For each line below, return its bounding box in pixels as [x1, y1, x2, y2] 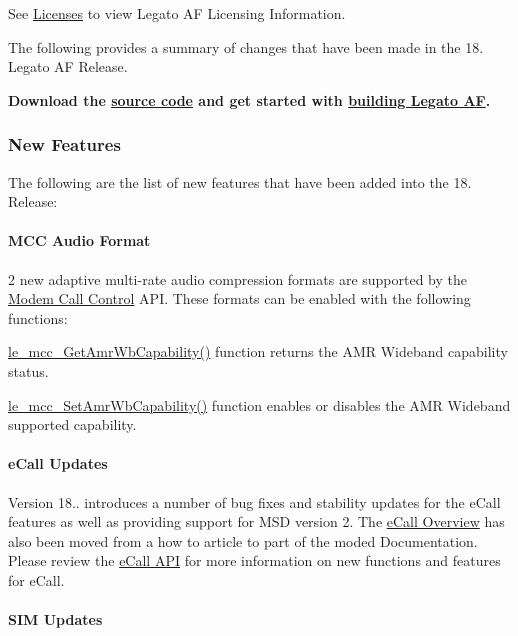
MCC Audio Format [8, 230, 151, 251]
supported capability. [8, 414, 137, 435]
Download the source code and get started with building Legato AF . [8, 89, 491, 110]
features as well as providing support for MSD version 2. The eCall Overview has [8, 511, 505, 532]
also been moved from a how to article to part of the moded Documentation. [8, 530, 478, 551]
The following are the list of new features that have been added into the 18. [8, 171, 472, 192]
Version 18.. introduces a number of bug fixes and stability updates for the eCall [8, 491, 501, 512]
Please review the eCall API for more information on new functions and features [8, 550, 501, 571]
